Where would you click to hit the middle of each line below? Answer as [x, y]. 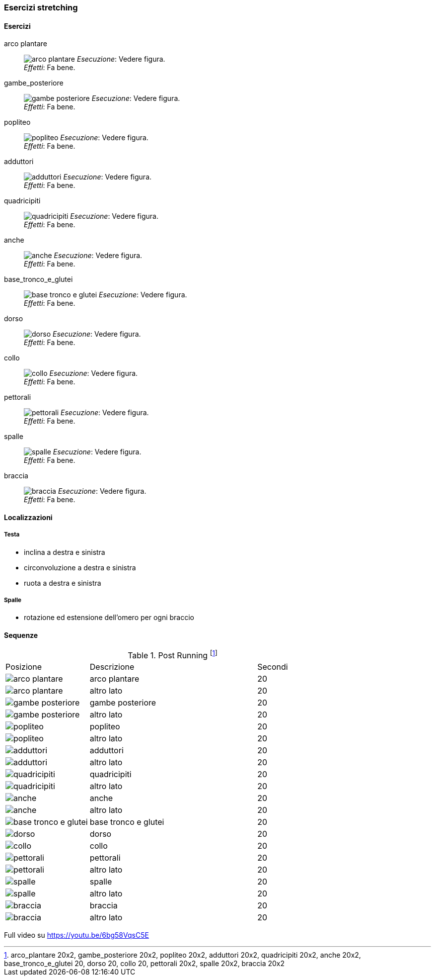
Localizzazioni [28, 517]
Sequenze [21, 635]
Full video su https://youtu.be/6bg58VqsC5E [76, 935]
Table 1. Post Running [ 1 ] [173, 654]
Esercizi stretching [41, 7]
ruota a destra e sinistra [63, 583]
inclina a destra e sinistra [65, 552]
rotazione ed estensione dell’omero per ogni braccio [109, 618]
